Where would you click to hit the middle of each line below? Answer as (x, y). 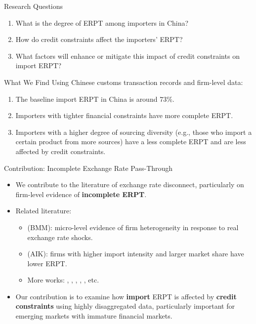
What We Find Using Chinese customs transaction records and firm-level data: (124, 82)
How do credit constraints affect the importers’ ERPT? (99, 39)
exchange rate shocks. (60, 237)
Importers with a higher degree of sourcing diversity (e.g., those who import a (134, 132)
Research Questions (34, 6)
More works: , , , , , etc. (63, 280)
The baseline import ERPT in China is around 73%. (95, 99)
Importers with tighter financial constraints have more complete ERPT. (124, 115)
